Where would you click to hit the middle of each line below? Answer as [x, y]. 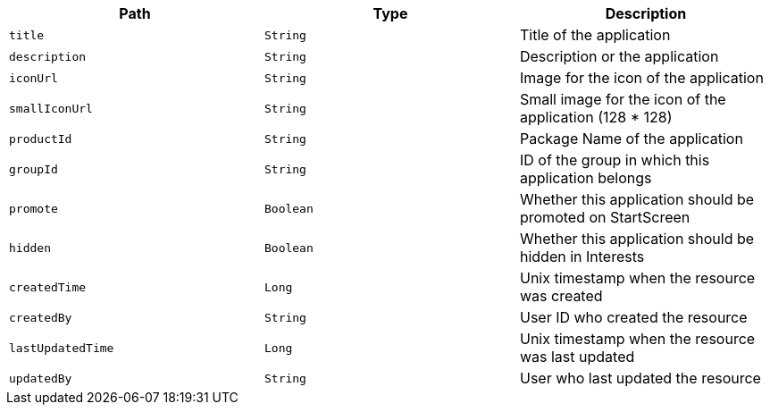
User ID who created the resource [633, 317]
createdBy [41, 317]
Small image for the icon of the [623, 99]
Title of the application [595, 35]
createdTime [48, 287]
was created [561, 296]
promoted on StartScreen [605, 217]
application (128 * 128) [596, 117]
